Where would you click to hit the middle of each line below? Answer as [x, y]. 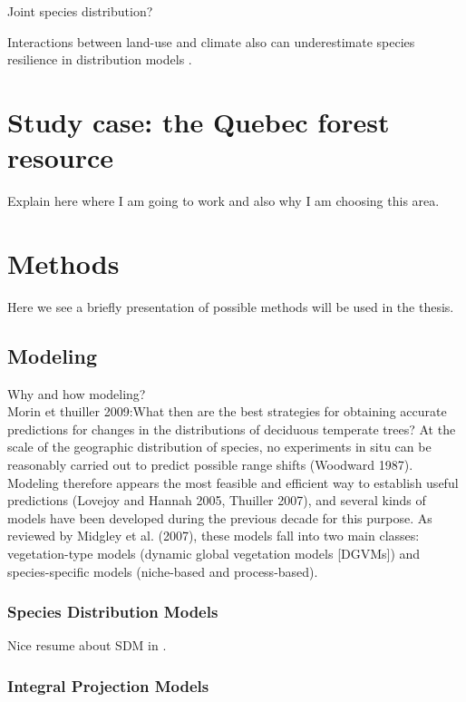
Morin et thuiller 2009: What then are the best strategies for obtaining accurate [227, 411]
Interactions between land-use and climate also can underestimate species [211, 41]
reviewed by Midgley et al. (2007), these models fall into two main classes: [214, 536]
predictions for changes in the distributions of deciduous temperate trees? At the [232, 429]
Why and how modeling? [77, 393]
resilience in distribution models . [100, 59]
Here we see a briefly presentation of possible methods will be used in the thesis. [231, 306]
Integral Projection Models [108, 685]
